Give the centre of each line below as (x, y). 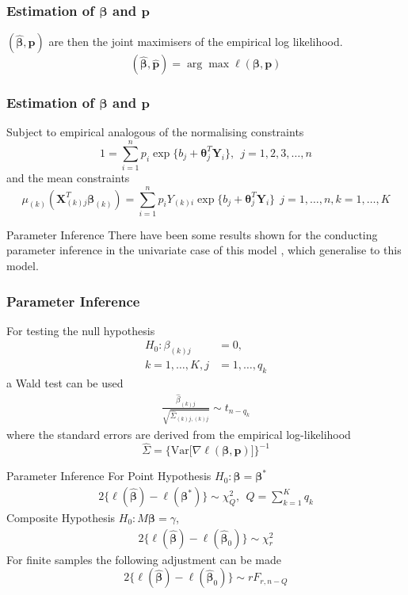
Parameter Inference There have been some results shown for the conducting (192, 234)
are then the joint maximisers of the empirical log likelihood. (196, 42)
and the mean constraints (68, 178)
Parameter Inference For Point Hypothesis (109, 476)
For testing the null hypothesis (81, 330)
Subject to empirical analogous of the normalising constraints (155, 132)
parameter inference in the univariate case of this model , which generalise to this (204, 250)
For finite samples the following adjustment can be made (144, 559)
